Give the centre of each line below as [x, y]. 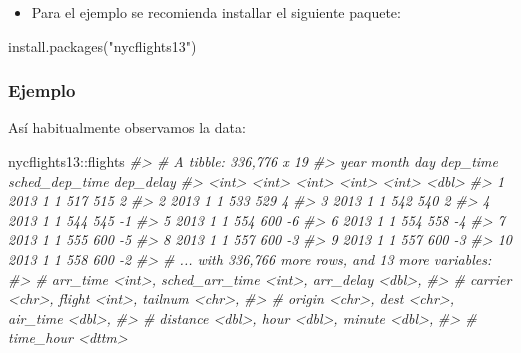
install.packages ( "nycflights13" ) [102, 45]
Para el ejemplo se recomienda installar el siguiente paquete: [216, 12]
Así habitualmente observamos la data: [127, 127]
